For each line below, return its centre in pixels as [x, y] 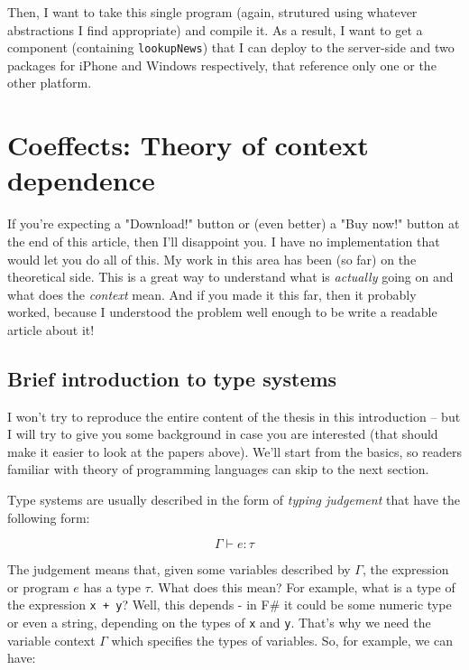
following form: [49, 517]
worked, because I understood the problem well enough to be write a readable [222, 312]
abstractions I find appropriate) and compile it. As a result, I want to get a [215, 29]
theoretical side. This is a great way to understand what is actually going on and [230, 277]
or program [38, 586]
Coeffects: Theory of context [188, 145]
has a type [112, 586]
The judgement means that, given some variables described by [179, 569]
